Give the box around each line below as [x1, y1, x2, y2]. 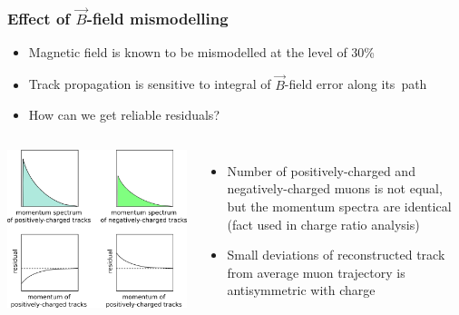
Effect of [7, 6, 71, 29]
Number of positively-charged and [227, 161, 415, 180]
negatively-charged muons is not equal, [227, 179, 443, 198]
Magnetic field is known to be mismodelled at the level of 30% [28, 42, 376, 61]
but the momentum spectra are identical [227, 197, 452, 215]
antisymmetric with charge [227, 281, 376, 300]
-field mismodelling [86, 6, 229, 29]
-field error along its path [284, 74, 427, 94]
